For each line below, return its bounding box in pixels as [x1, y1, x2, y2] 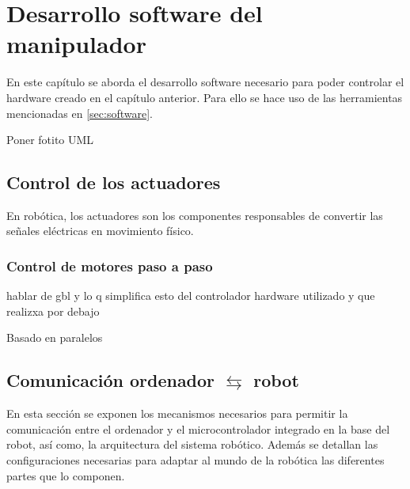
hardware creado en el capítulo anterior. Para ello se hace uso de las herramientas [6, 89, 403, 105]
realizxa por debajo [6, 302, 100, 319]
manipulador [6, 28, 146, 60]
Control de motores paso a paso [6, 256, 213, 275]
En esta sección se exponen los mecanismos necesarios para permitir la [6, 405, 348, 422]
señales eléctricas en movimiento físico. [6, 222, 194, 239]
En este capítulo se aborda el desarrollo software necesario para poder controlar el [6, 74, 404, 90]
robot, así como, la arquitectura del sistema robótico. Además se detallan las [6, 436, 378, 453]
